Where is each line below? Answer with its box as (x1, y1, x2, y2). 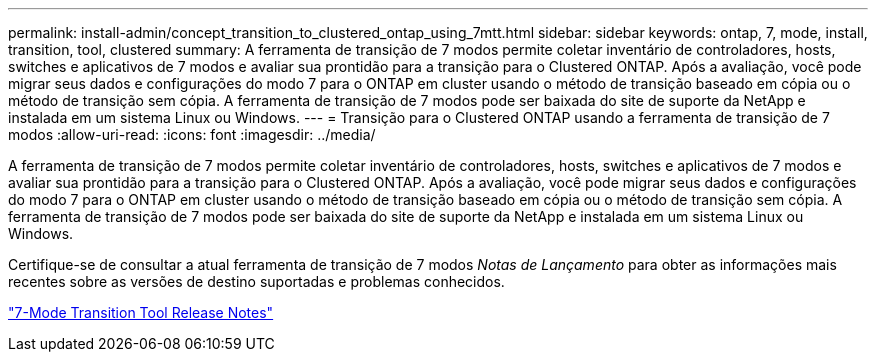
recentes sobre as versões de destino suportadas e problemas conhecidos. (8, 273, 505, 290)
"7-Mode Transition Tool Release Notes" (8, 304, 274, 321)
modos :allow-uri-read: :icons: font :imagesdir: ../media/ (8, 126, 376, 143)
